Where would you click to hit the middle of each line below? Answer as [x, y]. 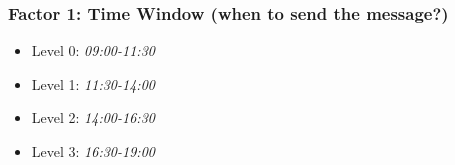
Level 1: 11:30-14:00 [93, 83]
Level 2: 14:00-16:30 [93, 117]
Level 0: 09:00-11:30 [93, 50]
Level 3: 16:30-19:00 [93, 151]
